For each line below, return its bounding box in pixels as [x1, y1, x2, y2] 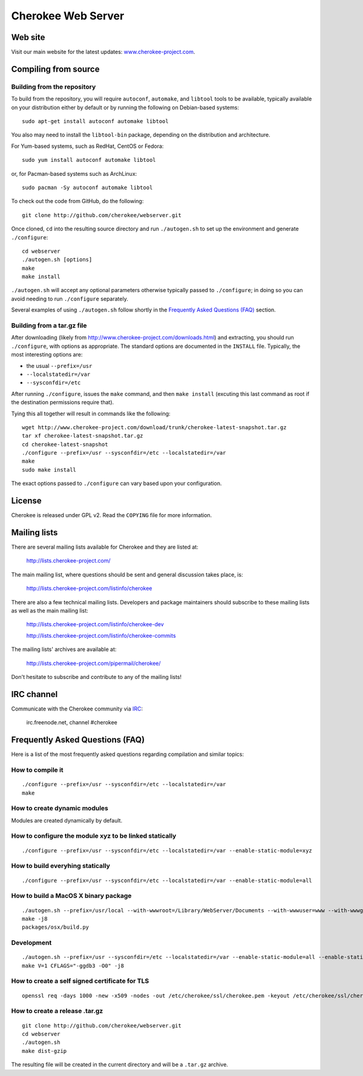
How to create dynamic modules [11, 804, 108, 812]
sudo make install [22, 466, 77, 473]
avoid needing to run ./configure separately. [11, 295, 128, 302]
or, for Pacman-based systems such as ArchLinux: [11, 170, 137, 177]
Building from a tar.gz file [11, 321, 87, 330]
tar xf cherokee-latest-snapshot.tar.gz [22, 432, 143, 439]
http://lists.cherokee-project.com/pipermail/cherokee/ [26, 660, 161, 667]
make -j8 [22, 915, 48, 922]
